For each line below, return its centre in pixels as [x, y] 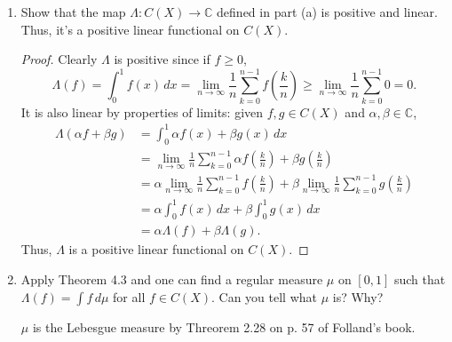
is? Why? [358, 296]
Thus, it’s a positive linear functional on [130, 29]
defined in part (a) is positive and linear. [327, 12]
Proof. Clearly [59, 59]
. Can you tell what [265, 296]
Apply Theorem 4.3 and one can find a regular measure [172, 278]
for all [129, 296]
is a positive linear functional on [156, 249]
